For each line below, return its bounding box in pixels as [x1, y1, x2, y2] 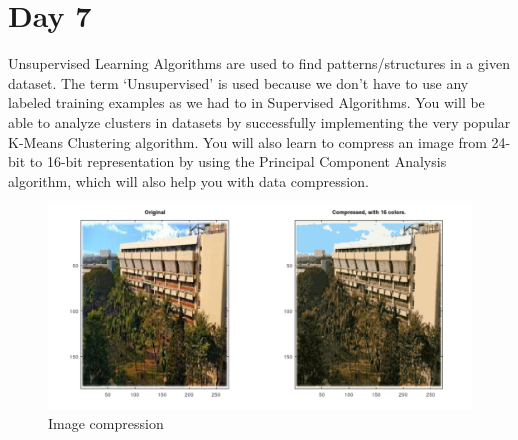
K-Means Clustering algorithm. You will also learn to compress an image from [8, 131, 487, 152]
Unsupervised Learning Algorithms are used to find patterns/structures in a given [8, 53, 510, 74]
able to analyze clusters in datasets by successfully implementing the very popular [8, 111, 511, 132]
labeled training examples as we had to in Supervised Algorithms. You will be [8, 92, 485, 113]
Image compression [48, 413, 164, 434]
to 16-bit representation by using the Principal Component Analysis [29, 151, 447, 172]
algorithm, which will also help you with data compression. [8, 170, 369, 191]
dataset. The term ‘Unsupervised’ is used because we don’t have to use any [8, 72, 469, 93]
